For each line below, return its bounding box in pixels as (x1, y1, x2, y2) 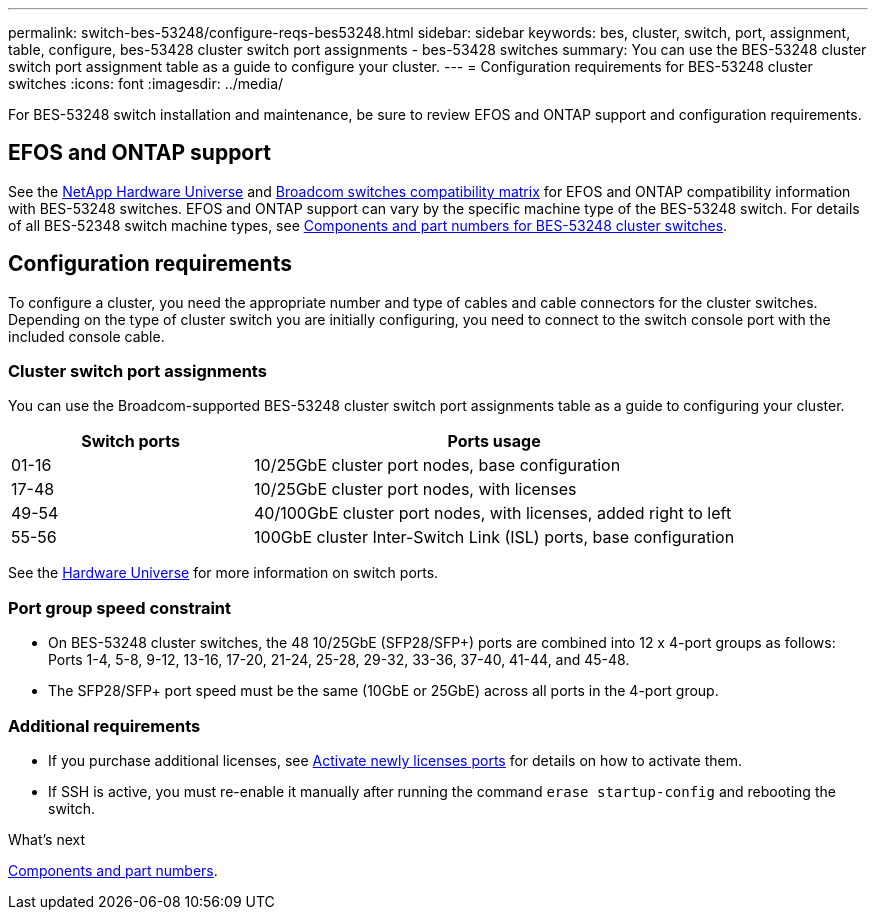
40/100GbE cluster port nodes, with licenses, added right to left (254, 503, 732, 524)
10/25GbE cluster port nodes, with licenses (254, 479, 577, 500)
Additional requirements (8, 715, 201, 736)
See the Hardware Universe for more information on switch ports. (8, 564, 439, 582)
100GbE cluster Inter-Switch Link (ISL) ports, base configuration (254, 527, 735, 548)
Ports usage (447, 431, 541, 452)
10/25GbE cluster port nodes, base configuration (254, 455, 621, 476)
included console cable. (8, 327, 165, 345)
